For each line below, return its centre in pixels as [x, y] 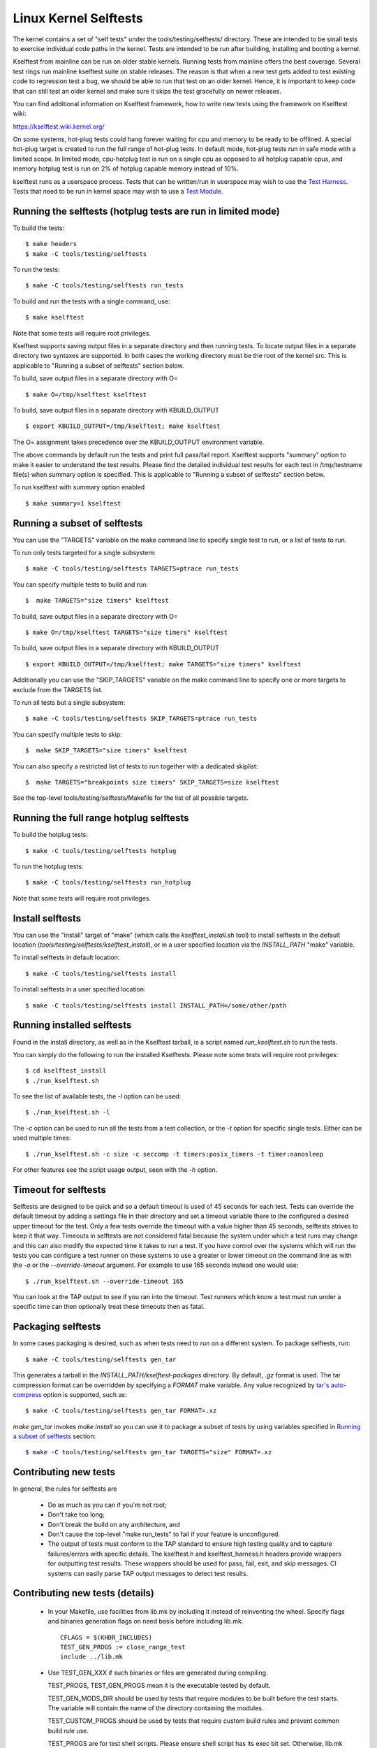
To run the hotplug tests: [48, 866]
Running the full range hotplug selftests [101, 818]
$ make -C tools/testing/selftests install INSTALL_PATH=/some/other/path [156, 1005]
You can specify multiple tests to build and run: [81, 585]
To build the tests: [39, 228]
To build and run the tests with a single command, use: [91, 301]
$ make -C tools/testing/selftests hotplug [101, 851]
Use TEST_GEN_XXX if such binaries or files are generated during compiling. [158, 1672]
